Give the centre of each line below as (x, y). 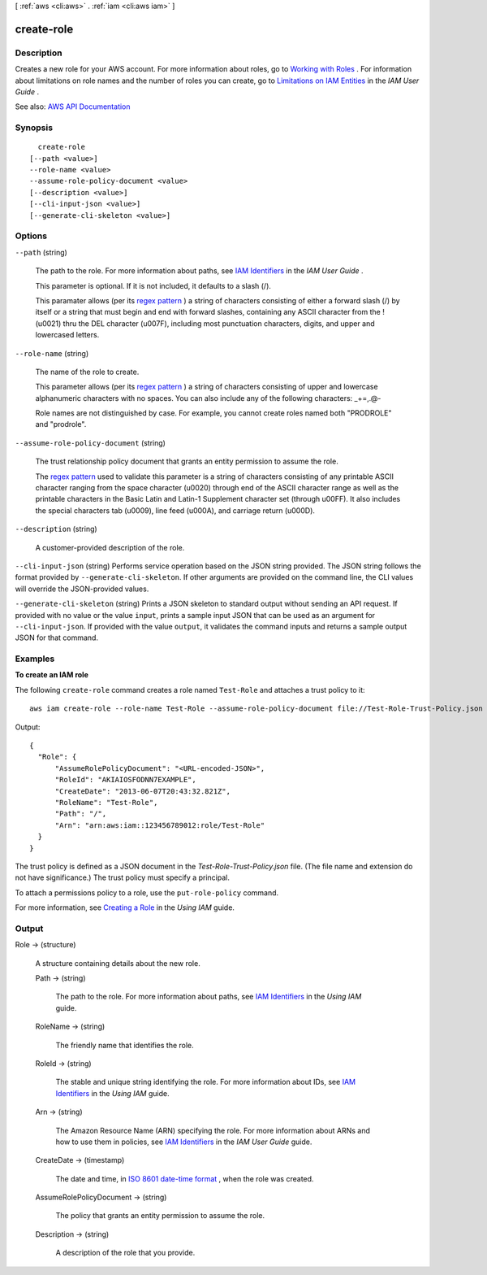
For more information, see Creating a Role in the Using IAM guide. (125, 907)
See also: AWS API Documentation (73, 107)
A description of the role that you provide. (125, 1253)
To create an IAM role (52, 675)
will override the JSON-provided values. (82, 589)
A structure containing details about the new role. (118, 963)
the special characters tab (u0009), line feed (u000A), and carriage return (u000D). (175, 510)
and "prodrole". (61, 424)
